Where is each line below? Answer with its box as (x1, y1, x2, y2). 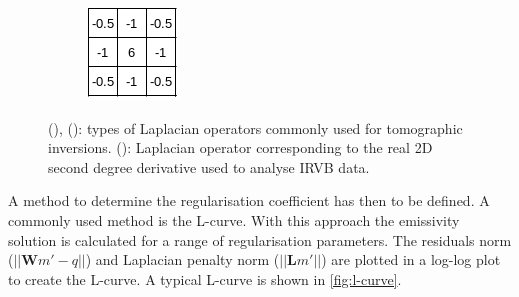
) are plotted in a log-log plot (321, 249, 501, 270)
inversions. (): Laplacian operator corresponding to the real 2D (48, 137, 433, 158)
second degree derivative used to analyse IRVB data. (48, 156, 370, 177)
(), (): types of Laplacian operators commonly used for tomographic (48, 117, 463, 138)
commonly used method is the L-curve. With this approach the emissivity (8, 209, 460, 230)
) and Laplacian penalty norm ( (85, 249, 280, 270)
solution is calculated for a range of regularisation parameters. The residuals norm (8, 229, 512, 250)
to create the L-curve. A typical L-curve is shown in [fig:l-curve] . (8, 268, 402, 289)
